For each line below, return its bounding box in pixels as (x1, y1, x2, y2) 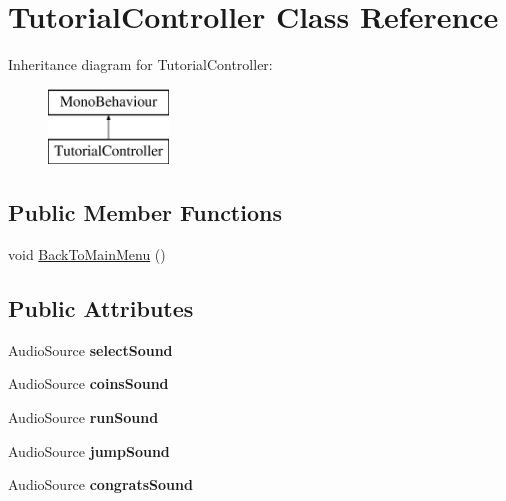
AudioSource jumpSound (8, 440, 170, 461)
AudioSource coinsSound (8, 373, 169, 394)
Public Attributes (8, 293, 194, 324)
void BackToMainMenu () (8, 244, 166, 265)
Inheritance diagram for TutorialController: (8, 54, 273, 75)
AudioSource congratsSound (8, 474, 193, 495)
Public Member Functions (8, 197, 282, 228)
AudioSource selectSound (8, 339, 173, 360)
